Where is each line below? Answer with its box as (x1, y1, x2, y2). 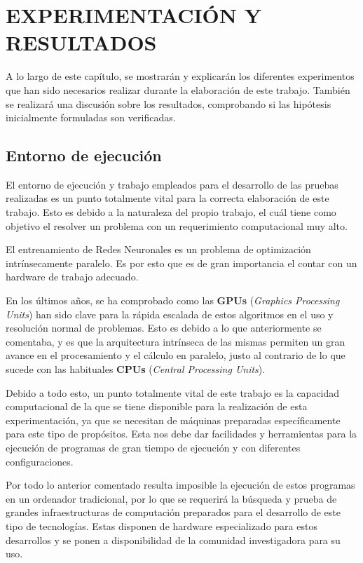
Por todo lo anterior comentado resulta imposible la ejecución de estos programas (6, 477, 355, 492)
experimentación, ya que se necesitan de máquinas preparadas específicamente (6, 412, 341, 427)
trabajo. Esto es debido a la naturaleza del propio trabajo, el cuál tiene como (6, 205, 336, 219)
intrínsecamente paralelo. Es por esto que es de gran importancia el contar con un (6, 255, 357, 270)
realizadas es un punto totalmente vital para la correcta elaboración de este (6, 191, 329, 205)
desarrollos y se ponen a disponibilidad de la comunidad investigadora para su (6, 532, 341, 547)
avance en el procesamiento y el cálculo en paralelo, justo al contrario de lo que (6, 348, 345, 362)
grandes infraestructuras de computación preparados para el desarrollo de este (6, 505, 341, 520)
